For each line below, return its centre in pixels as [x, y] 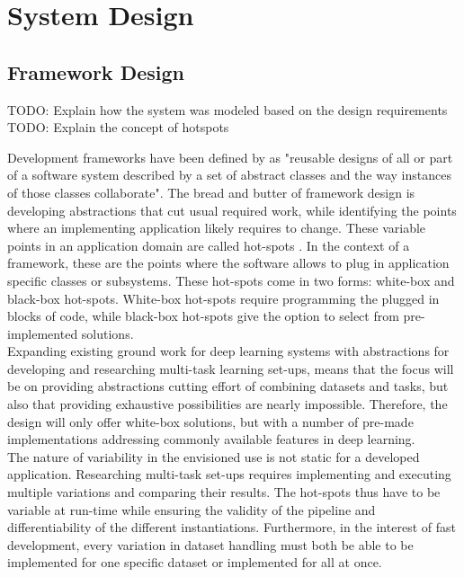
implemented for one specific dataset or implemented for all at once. [195, 562]
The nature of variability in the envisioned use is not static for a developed [214, 456]
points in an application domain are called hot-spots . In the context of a [209, 245]
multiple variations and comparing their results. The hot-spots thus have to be [224, 492]
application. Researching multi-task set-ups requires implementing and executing [229, 474]
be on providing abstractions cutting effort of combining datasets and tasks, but [228, 386]
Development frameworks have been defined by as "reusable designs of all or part [230, 157]
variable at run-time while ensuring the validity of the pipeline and [192, 509]
